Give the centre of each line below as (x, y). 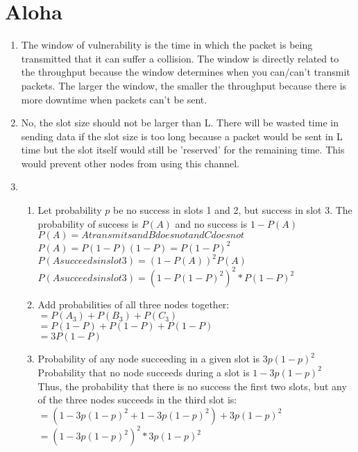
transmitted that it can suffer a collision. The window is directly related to (180, 58)
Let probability (70, 210)
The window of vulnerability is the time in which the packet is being (167, 45)
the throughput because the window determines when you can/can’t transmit (186, 72)
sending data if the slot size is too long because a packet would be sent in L (182, 136)
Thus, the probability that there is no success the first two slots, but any (192, 386)
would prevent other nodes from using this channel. (130, 163)
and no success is (211, 223)
